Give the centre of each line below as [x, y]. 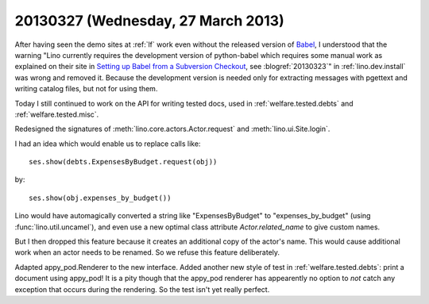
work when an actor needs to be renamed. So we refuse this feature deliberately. [147, 252]
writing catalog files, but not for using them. [86, 89]
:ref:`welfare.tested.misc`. [57, 114]
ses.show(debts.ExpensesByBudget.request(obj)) [123, 162]
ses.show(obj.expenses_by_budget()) [100, 198]
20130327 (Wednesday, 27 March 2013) [150, 21]
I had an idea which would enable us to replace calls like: [108, 144]
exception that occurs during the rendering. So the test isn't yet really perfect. [142, 289]
